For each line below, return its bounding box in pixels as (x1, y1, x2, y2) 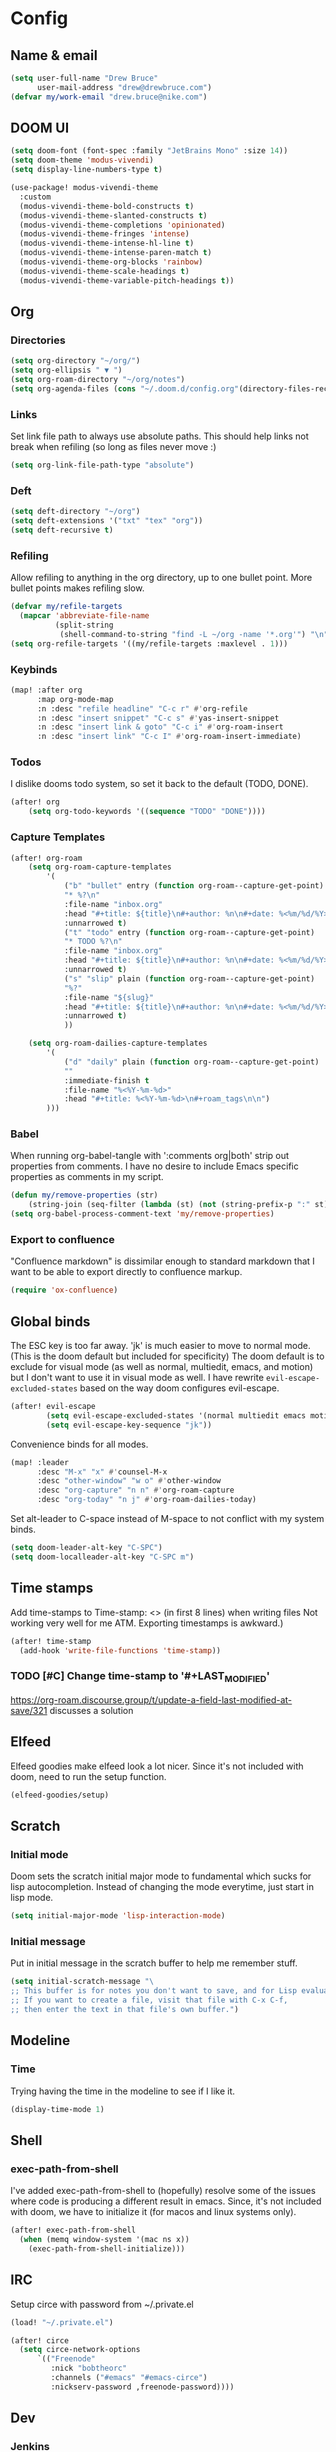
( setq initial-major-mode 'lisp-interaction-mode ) (10, 1911, 226, 1921)
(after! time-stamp (10, 1636, 92, 1646)
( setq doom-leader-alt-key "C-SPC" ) (10, 1543, 163, 1553)
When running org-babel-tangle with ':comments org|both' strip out (10, 1150, 290, 1162)
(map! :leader (10, 1457, 70, 1467)
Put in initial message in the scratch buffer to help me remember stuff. (10, 1957, 298, 1969)
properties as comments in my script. (10, 1171, 164, 1183)
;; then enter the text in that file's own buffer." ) (10, 2005, 240, 2015)
